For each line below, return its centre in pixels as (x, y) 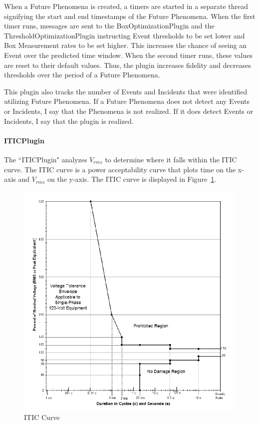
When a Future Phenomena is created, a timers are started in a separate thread (126, 6)
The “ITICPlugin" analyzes (46, 159)
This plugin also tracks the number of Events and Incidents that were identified (126, 91)
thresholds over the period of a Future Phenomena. (82, 75)
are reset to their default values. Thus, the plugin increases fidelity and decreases (128, 65)
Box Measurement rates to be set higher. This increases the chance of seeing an (126, 45)
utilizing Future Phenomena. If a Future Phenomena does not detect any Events (127, 101)
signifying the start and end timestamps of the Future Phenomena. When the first (130, 16)
